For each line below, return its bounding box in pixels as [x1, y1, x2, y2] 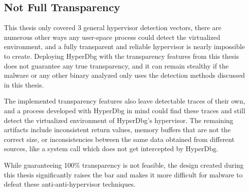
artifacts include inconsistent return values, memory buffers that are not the [4, 124, 231, 135]
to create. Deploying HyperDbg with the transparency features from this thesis [4, 51, 239, 61]
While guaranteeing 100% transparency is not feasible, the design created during [4, 159, 244, 170]
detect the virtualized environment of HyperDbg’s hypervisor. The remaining [4, 115, 233, 125]
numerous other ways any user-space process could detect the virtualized [4, 32, 220, 42]
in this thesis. [4, 79, 44, 89]
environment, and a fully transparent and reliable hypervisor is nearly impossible [4, 41, 245, 52]
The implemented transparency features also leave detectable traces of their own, [4, 96, 245, 106]
